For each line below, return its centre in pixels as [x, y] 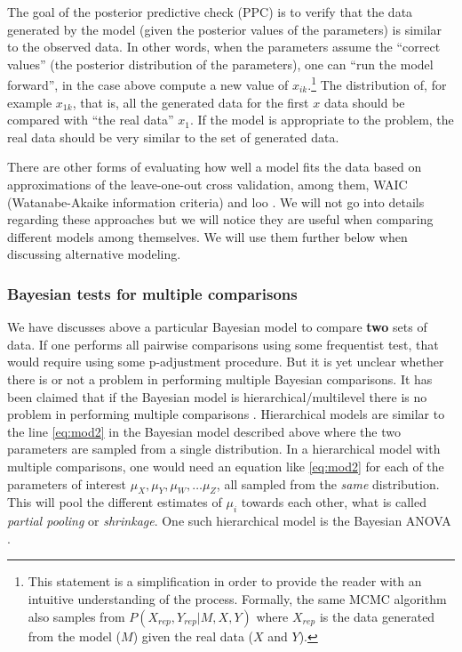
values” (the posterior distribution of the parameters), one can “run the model [220, 64]
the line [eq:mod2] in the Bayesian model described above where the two [204, 431]
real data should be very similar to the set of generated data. [173, 137]
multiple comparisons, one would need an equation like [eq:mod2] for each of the [226, 466]
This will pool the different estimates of [115, 502]
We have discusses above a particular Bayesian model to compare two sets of [217, 327]
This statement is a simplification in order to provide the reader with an [225, 581]
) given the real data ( [193, 636]
